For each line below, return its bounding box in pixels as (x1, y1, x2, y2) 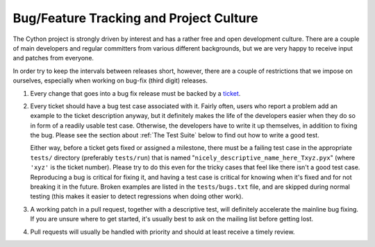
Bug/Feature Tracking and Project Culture (12, 10, 258, 26)
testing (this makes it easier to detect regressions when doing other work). (30, 192, 244, 201)
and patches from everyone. (12, 54, 94, 62)
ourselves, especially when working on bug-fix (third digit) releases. (12, 76, 208, 85)
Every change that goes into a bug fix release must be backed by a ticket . (30, 89, 241, 97)
